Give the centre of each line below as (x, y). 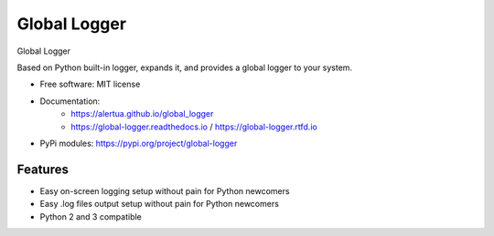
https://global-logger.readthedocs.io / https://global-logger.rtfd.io (194, 127)
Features (43, 169)
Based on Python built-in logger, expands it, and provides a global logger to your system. (184, 67)
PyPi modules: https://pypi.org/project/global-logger (139, 143)
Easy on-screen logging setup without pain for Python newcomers (165, 190)
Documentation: (70, 101)
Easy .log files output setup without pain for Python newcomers (159, 204)
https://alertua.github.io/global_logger (142, 114)
